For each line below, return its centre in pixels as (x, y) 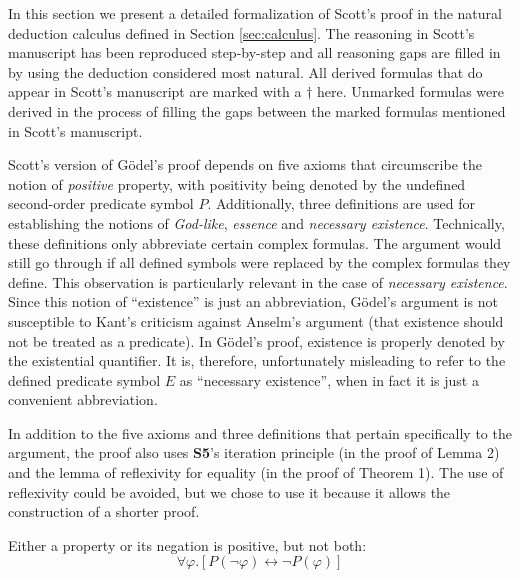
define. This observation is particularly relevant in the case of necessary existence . (258, 281)
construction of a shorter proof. (104, 511)
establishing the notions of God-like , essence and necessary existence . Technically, (256, 222)
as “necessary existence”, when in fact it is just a (329, 379)
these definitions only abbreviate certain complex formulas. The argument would (255, 242)
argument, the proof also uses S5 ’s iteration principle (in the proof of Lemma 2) (254, 452)
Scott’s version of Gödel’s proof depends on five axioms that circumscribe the (245, 164)
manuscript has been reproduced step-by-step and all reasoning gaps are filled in (254, 52)
